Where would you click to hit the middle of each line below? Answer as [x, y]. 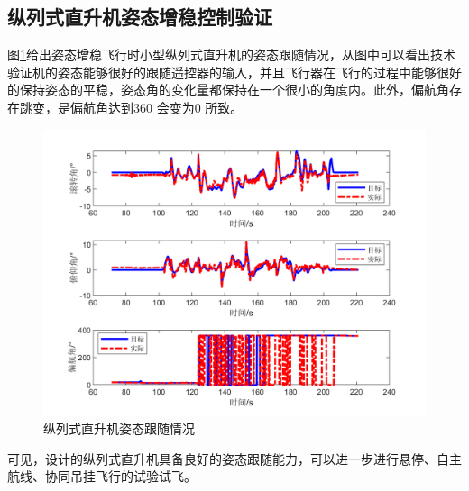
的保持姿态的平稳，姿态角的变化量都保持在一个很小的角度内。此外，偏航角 [228, 90]
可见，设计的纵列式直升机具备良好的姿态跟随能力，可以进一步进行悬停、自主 [234, 458]
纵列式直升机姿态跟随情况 [119, 428]
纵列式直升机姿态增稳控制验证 [140, 17]
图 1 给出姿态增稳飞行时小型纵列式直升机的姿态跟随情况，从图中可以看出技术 [231, 55]
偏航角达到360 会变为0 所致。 [156, 107]
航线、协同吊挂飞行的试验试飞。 [102, 476]
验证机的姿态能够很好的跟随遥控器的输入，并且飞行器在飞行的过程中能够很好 [234, 72]
